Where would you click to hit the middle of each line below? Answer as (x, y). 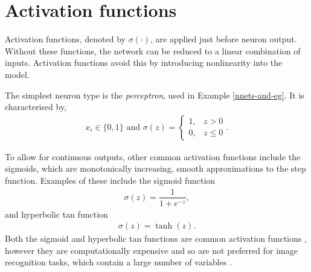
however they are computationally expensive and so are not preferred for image (151, 250)
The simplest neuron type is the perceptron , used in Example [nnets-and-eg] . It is (155, 95)
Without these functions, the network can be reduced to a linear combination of (153, 50)
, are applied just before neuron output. (224, 39)
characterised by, (36, 107)
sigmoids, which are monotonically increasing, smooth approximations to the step (155, 168)
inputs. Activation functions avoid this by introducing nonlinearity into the (144, 63)
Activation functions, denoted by (65, 39)
